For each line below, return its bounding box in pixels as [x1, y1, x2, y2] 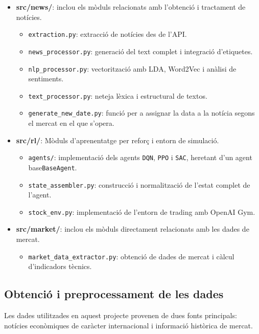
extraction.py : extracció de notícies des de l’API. [28, 29, 187, 39]
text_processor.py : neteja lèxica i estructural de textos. [28, 90, 207, 101]
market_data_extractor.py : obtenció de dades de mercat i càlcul [28, 251, 234, 261]
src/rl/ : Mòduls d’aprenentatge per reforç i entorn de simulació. [16, 135, 219, 145]
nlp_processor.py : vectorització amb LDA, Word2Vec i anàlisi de [28, 63, 237, 74]
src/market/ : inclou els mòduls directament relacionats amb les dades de [16, 224, 249, 234]
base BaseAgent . [28, 162, 77, 172]
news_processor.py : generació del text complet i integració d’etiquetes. [28, 46, 253, 56]
